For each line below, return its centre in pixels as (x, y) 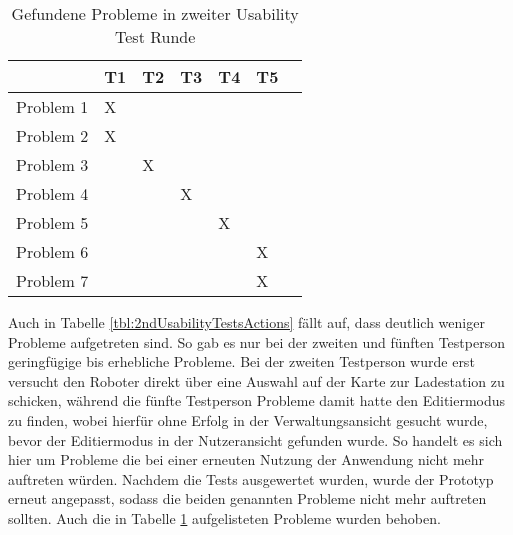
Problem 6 (52, 251)
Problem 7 (52, 280)
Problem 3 (52, 164)
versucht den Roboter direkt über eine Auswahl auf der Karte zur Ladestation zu (256, 380)
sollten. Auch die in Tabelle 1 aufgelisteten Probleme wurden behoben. (224, 517)
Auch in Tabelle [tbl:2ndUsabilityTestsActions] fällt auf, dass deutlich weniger (246, 322)
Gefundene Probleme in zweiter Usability (155, 13)
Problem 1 (52, 106)
